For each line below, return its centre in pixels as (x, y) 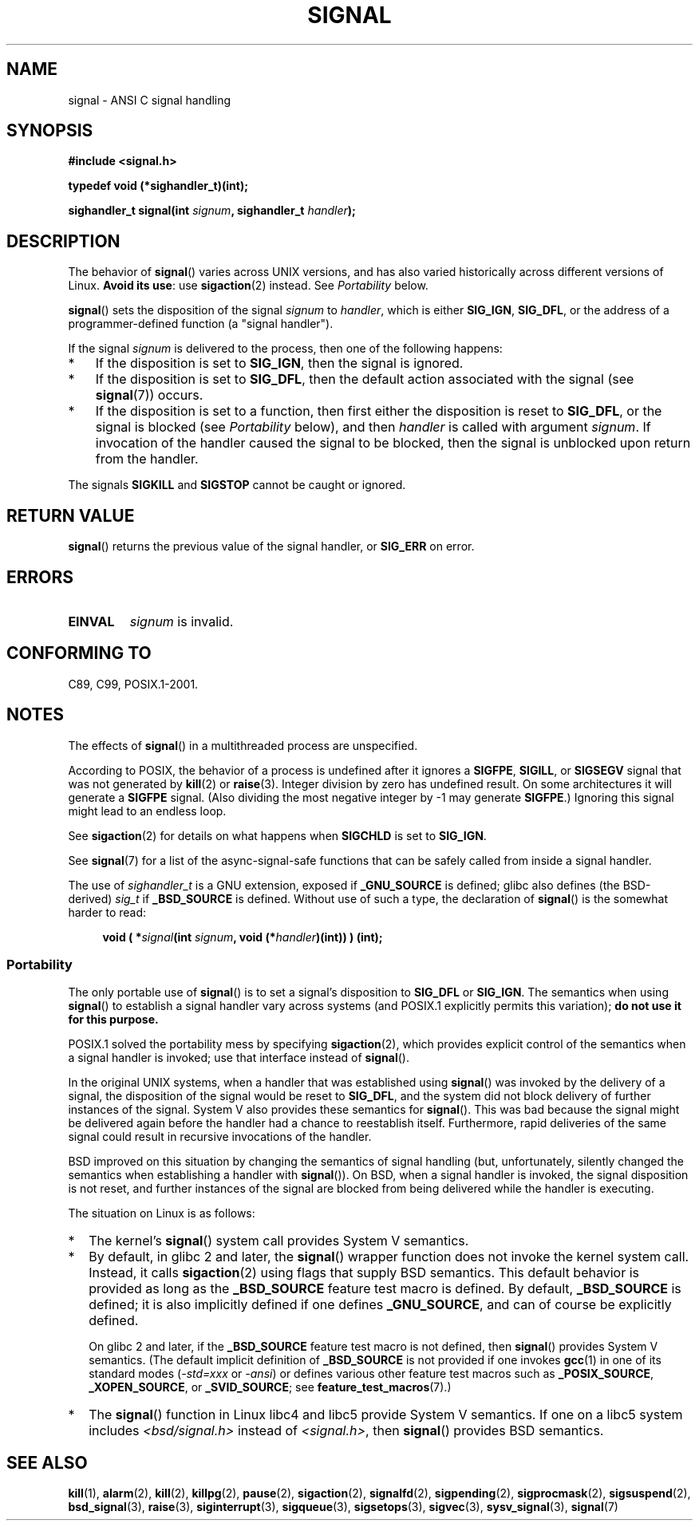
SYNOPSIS (50, 131)
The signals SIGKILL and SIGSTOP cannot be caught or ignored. (237, 485)
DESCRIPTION (63, 241)
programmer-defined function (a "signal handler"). (201, 324)
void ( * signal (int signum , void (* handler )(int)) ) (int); (243, 937)
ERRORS (40, 577)
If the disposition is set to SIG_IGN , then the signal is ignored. (279, 363)
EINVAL (91, 621)
